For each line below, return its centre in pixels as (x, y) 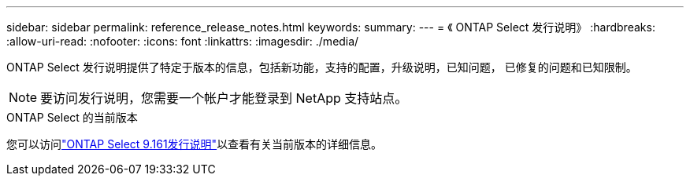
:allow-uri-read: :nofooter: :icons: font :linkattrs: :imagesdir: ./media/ (183, 41)
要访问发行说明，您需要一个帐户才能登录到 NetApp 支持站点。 (224, 98)
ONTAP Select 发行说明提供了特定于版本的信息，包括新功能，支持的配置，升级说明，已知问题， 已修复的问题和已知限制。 (322, 67)
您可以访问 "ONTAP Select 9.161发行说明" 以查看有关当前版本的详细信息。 (195, 144)
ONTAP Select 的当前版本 (72, 117)
